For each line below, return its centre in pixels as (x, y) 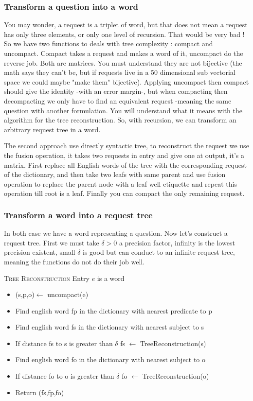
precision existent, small (40, 252)
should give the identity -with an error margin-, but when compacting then (116, 91)
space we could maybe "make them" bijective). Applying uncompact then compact (126, 81)
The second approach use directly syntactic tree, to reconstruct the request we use (126, 146)
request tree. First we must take (52, 242)
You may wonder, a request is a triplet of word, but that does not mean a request (126, 25)
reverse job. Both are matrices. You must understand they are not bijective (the (123, 62)
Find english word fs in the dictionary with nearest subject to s (110, 327)
